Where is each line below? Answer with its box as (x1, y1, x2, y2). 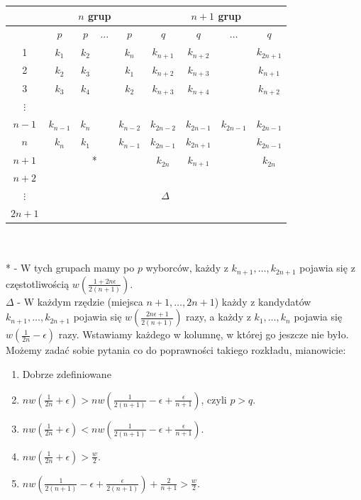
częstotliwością (6, 276, 70, 291)
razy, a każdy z (186, 309, 251, 324)
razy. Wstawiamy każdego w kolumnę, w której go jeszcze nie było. (58, 327, 349, 342)
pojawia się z (299, 260, 355, 275)
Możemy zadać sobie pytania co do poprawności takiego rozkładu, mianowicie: (6, 343, 346, 357)
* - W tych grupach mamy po (6, 260, 135, 275)
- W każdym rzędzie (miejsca (17, 294, 143, 309)
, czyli (201, 391, 227, 406)
